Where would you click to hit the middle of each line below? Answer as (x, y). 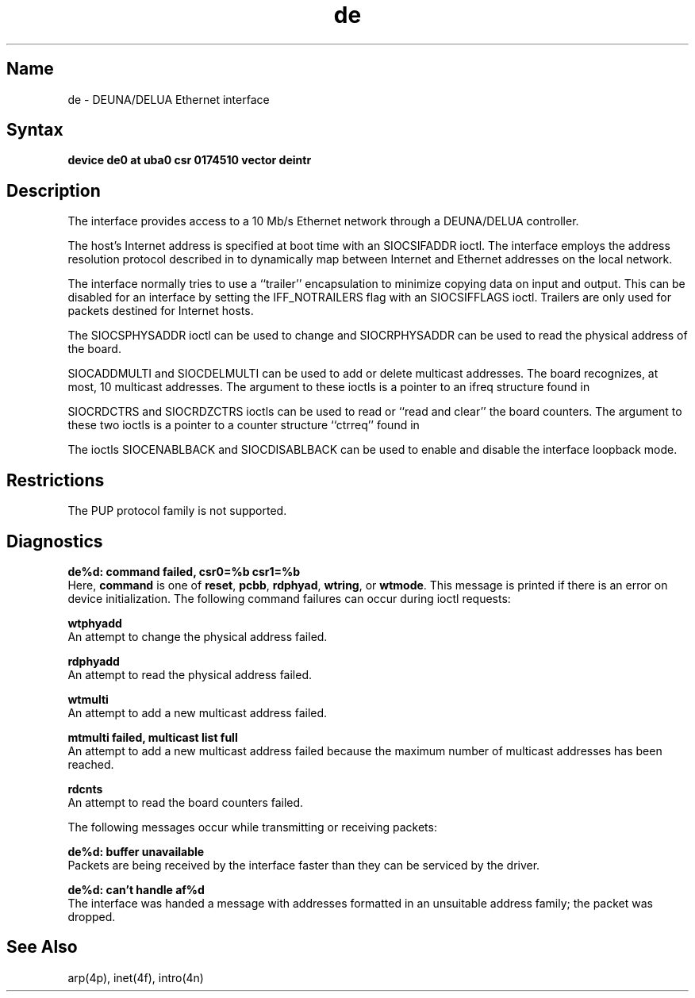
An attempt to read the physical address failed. (190, 674)
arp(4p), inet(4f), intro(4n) (136, 977)
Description (54, 190)
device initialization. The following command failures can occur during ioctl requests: (289, 598)
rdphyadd (94, 661)
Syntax (35, 130)
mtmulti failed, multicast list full (153, 737)
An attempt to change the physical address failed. (198, 636)
